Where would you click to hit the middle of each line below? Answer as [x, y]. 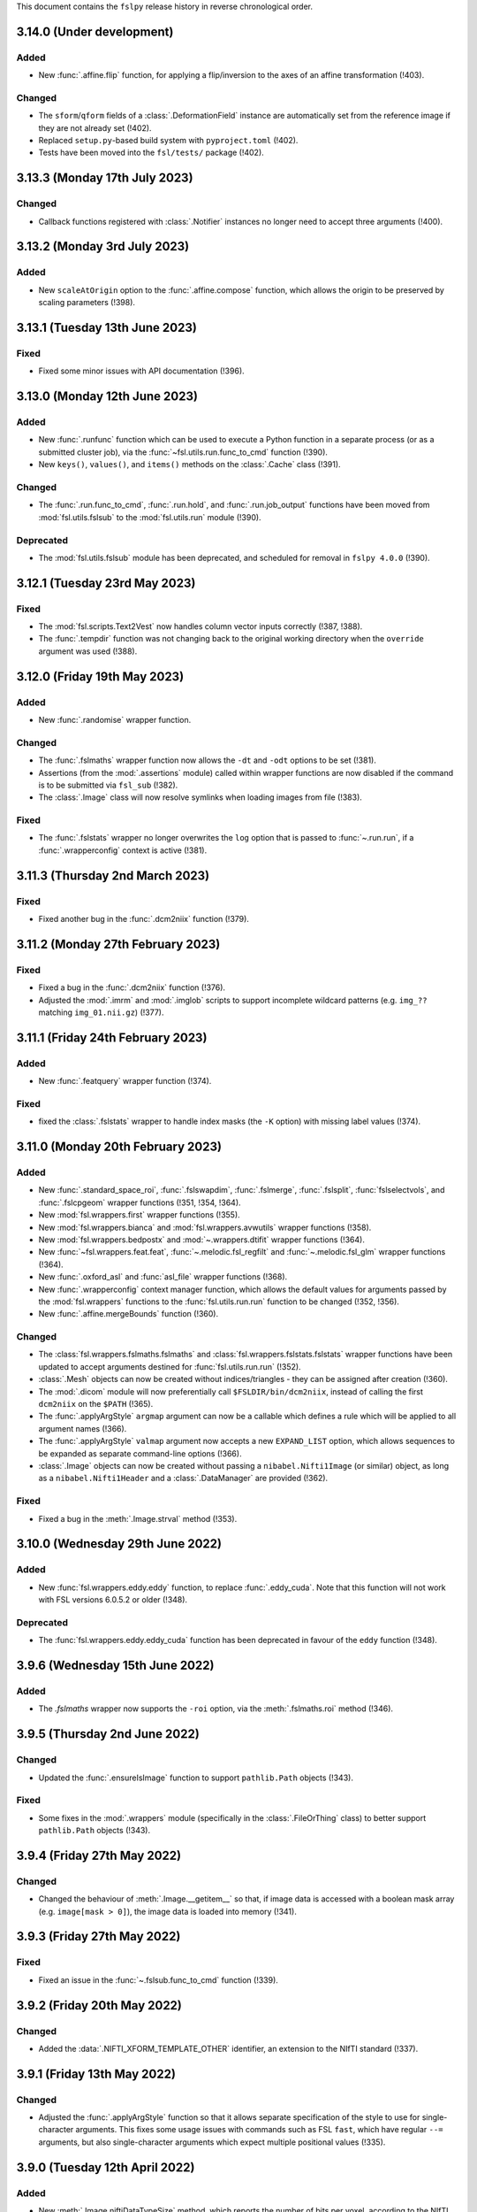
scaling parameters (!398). [87, 303]
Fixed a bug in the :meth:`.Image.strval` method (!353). [138, 1518]
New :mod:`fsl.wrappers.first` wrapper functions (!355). [139, 1215]
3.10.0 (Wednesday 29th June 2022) [119, 1544]
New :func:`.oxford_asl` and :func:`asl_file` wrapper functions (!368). [163, 1277]
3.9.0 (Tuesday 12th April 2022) [106, 2167]
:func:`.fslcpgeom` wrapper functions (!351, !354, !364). [140, 1202]
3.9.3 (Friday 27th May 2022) [98, 1936]
